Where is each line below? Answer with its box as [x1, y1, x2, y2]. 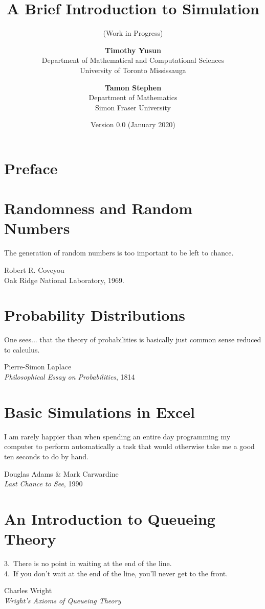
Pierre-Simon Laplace [4, 361, 72, 372]
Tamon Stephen [104, 82, 162, 92]
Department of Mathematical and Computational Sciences [41, 55, 225, 65]
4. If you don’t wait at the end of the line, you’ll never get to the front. [4, 568, 228, 578]
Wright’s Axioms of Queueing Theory [4, 595, 121, 605]
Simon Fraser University [95, 102, 171, 112]
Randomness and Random [4, 198, 193, 219]
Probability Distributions [4, 305, 185, 325]
